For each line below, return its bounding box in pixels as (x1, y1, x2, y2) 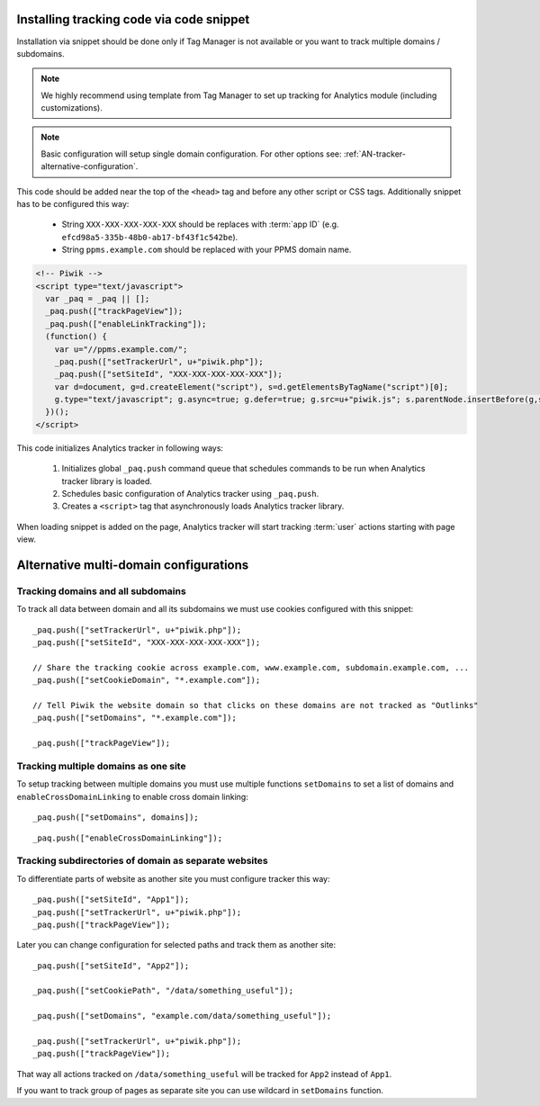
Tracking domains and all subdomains (16, 585, 186, 598)
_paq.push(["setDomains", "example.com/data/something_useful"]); (32, 1011, 332, 1021)
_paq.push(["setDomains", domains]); (32, 813, 200, 823)
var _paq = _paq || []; (45, 293, 150, 303)
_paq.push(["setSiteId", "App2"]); (32, 960, 190, 971)
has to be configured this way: (16, 199, 130, 210)
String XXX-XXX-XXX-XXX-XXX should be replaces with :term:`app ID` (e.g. (61, 219, 339, 229)
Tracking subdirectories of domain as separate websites (16, 855, 269, 868)
